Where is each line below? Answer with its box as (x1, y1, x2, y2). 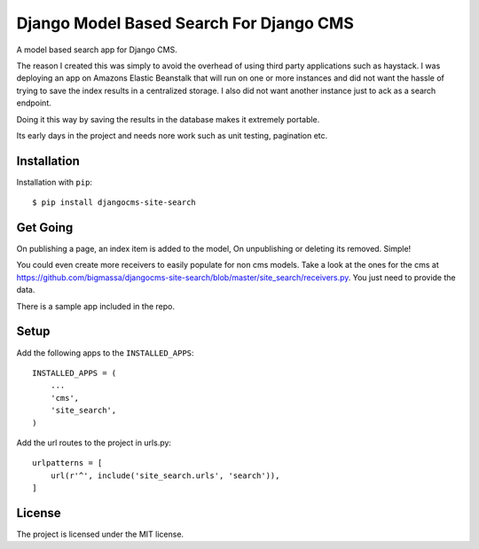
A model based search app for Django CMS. (16, 44, 177, 55)
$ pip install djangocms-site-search (32, 198, 197, 208)
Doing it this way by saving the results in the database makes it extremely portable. (16, 114, 320, 124)
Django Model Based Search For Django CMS (16, 13, 354, 33)
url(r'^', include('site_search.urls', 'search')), (50, 470, 280, 481)
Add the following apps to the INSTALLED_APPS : (16, 347, 194, 358)
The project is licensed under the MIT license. (16, 529, 185, 539)
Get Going (16, 220, 74, 235)
